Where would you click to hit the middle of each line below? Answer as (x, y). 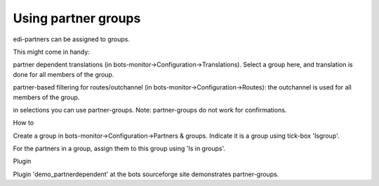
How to (24, 123)
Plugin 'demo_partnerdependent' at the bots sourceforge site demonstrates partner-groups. (146, 174)
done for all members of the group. (64, 74)
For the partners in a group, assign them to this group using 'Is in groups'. (119, 149)
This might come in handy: (52, 52)
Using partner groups (77, 18)
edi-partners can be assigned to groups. (71, 39)
